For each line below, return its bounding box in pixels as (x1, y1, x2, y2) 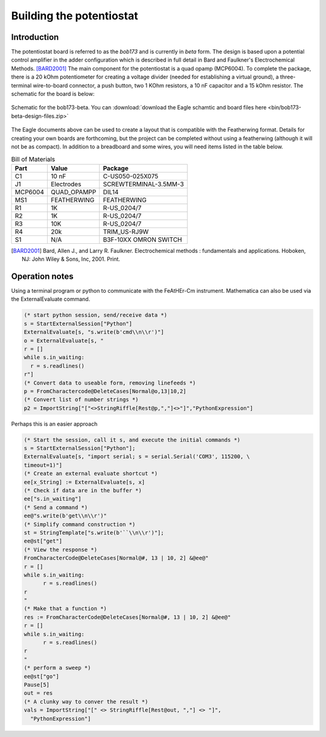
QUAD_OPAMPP (51, 188, 97, 196)
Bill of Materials (11, 155, 56, 163)
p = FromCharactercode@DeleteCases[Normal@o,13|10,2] (24, 388, 187, 395)
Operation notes (11, 271, 74, 281)
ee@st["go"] (24, 673, 60, 680)
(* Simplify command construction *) (24, 521, 136, 528)
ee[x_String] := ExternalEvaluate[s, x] (24, 479, 145, 485)
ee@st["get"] (24, 538, 63, 544)
